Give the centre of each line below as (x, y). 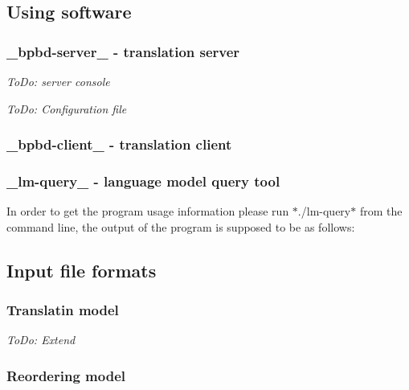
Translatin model (63, 310)
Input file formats (82, 270)
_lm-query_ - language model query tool (143, 181)
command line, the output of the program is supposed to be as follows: (181, 226)
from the (381, 211)
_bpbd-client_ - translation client (119, 144)
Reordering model (66, 375)
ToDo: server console (58, 81)
